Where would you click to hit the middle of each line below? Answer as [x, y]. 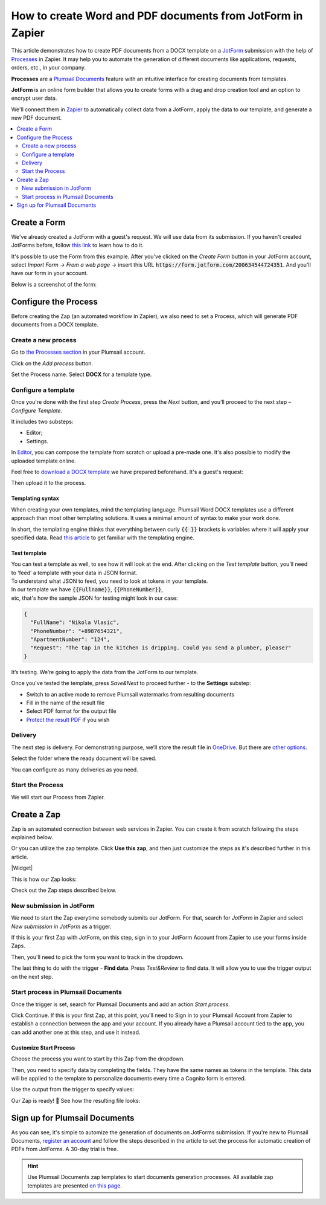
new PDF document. [37, 118]
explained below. [32, 837]
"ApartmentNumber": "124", [70, 639]
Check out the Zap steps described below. [64, 890]
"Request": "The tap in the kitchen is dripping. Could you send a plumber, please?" [161, 648]
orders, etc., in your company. [49, 68]
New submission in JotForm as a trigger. [61, 926]
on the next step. [32, 976]
